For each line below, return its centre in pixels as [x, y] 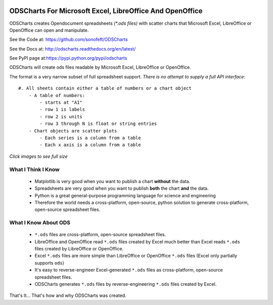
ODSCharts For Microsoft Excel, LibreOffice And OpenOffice [106, 11]
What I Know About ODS [40, 223]
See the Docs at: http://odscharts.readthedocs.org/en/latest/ [73, 49]
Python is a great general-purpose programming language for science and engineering [125, 195]
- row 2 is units [61, 117]
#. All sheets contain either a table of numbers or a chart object [105, 88]
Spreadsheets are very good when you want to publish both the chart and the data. [122, 188]
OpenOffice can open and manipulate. [49, 30]
